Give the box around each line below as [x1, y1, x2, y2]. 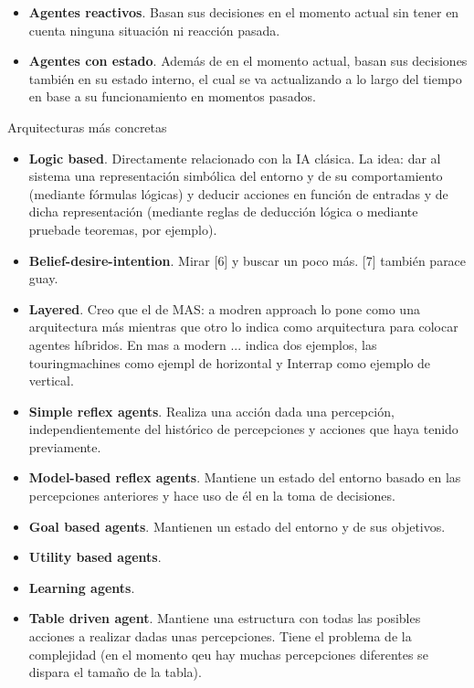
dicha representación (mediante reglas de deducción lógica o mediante [28, 202, 418, 221]
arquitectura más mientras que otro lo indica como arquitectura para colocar [28, 317, 458, 336]
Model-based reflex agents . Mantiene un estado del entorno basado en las [28, 468, 461, 487]
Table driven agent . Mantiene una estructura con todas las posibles [28, 609, 421, 628]
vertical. [28, 371, 74, 390]
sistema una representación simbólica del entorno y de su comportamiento [28, 166, 443, 185]
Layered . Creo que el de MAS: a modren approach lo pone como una [28, 299, 420, 318]
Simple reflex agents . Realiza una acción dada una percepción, [28, 401, 395, 420]
